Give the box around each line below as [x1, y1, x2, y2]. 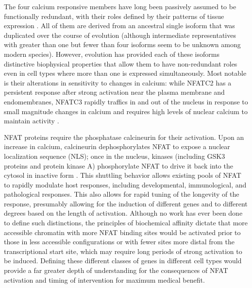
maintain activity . [4, 116, 59, 126]
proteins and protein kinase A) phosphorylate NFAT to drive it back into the [4, 160, 233, 170]
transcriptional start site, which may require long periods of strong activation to [4, 246, 242, 256]
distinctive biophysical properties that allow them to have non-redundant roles [4, 58, 237, 68]
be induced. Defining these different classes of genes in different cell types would [4, 255, 242, 266]
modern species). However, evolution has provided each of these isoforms [4, 49, 219, 59]
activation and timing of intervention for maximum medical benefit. [4, 274, 205, 285]
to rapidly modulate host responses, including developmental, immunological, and [4, 179, 247, 189]
